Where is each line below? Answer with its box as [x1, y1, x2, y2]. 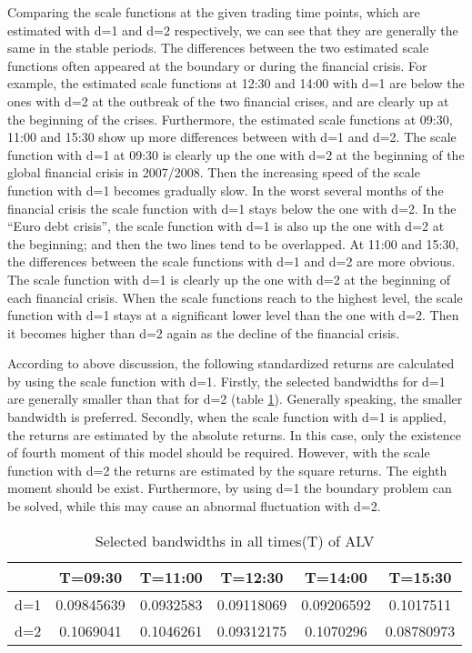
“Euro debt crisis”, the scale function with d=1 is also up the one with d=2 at [7, 216, 445, 236]
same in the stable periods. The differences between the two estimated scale [7, 38, 429, 57]
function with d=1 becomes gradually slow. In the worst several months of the [7, 180, 444, 199]
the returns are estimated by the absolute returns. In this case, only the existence [7, 425, 461, 444]
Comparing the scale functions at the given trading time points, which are [7, 3, 420, 21]
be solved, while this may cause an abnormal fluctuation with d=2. [7, 497, 381, 516]
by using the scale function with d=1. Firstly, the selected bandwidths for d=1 [7, 371, 446, 390]
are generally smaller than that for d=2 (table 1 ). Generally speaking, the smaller [7, 389, 463, 408]
